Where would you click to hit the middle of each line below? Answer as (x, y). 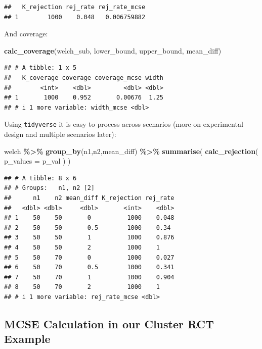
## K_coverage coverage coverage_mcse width (84, 78)
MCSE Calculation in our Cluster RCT (109, 323)
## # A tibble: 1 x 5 (40, 68)
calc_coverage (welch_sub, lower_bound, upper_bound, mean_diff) (113, 50)
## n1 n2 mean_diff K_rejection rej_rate (89, 198)
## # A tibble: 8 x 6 (40, 178)
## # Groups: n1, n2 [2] (49, 188)
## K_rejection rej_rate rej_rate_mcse (75, 7)
